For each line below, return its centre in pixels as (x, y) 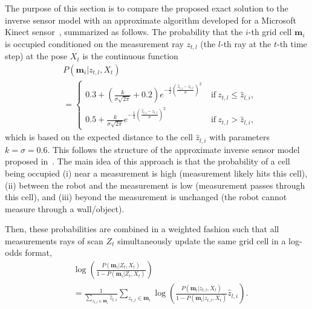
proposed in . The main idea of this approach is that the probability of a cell (148, 161)
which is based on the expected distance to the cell (99, 137)
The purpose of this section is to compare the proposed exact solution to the (147, 8)
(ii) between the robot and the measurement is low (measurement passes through (155, 185)
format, (38, 252)
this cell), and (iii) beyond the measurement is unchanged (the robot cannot (146, 197)
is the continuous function (130, 56)
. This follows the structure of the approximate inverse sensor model (174, 149)
